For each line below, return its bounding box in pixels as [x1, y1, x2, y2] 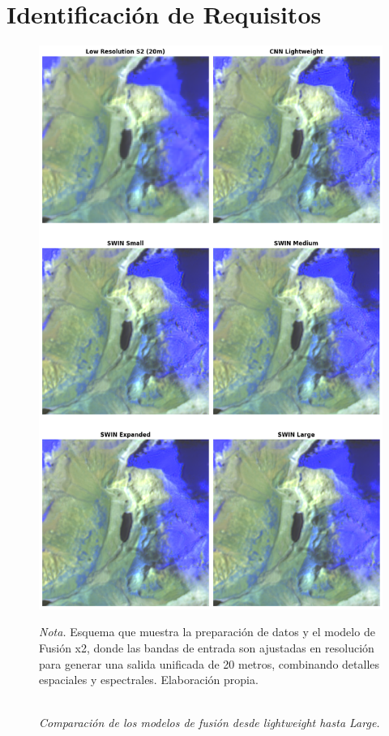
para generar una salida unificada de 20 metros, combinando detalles [39, 655, 380, 672]
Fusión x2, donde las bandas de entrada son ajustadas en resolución [39, 639, 374, 656]
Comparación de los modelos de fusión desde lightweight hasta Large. [39, 714, 380, 731]
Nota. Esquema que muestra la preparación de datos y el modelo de [39, 623, 375, 640]
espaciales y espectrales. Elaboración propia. [39, 671, 259, 688]
